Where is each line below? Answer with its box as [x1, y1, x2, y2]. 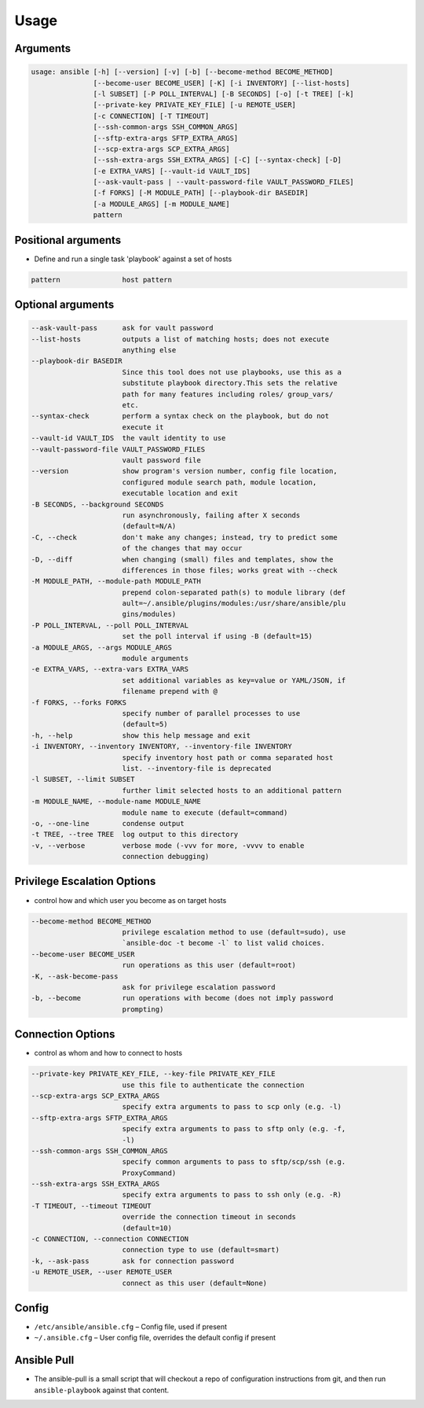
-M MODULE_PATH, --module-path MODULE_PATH [31, 577, 202, 586]
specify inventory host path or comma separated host [122, 753, 334, 762]
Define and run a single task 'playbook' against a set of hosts [34, 254, 232, 264]
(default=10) [122, 1223, 173, 1233]
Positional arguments [14, 233, 122, 247]
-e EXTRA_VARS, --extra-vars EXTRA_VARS [31, 665, 188, 674]
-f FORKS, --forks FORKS [31, 698, 127, 707]
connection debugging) [122, 852, 210, 861]
